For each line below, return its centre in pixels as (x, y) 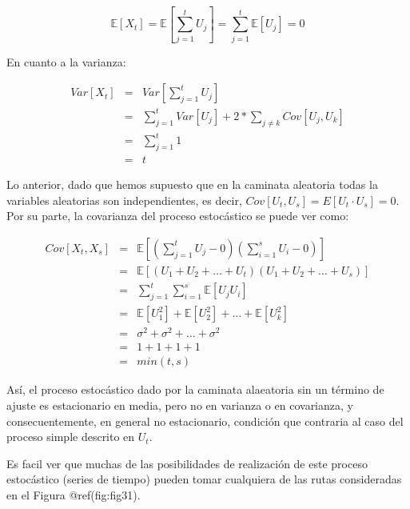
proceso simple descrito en (71, 437)
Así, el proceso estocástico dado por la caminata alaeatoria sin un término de (195, 389)
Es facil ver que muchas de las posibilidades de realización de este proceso (187, 463)
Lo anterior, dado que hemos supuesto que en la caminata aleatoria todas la (192, 184)
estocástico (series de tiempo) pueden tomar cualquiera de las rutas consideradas (204, 479)
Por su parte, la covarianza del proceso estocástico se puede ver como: (178, 216)
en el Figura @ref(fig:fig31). (74, 494)
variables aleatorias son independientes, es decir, (124, 200)
